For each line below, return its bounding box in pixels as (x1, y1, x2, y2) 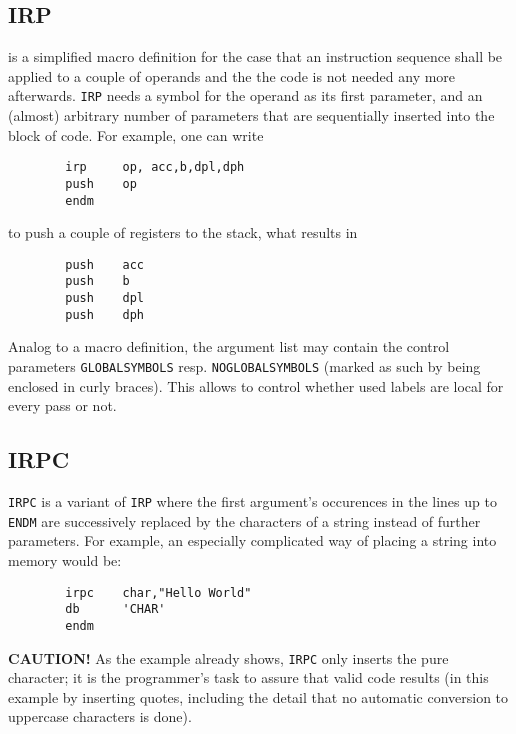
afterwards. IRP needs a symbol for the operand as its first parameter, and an (8, 85, 483, 106)
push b (65, 274, 130, 289)
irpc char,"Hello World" (65, 585, 252, 600)
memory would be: (8, 549, 122, 570)
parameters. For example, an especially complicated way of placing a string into (8, 530, 497, 551)
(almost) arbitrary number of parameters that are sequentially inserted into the (8, 105, 495, 126)
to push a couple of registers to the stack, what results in (8, 222, 358, 243)
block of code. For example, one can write (8, 124, 264, 145)
